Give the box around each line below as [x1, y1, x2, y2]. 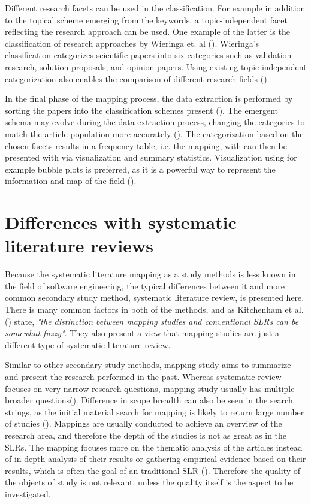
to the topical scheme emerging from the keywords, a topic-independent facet [5, 13, 288, 26]
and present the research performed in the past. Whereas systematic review [5, 370, 282, 382]
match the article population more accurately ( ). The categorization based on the [5, 127, 304, 140]
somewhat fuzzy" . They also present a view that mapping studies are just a [5, 327, 279, 339]
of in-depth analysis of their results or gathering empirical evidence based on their [5, 452, 306, 465]
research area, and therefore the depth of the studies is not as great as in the [5, 428, 287, 441]
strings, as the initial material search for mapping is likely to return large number [5, 405, 304, 418]
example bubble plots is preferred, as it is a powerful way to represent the [5, 162, 276, 175]
